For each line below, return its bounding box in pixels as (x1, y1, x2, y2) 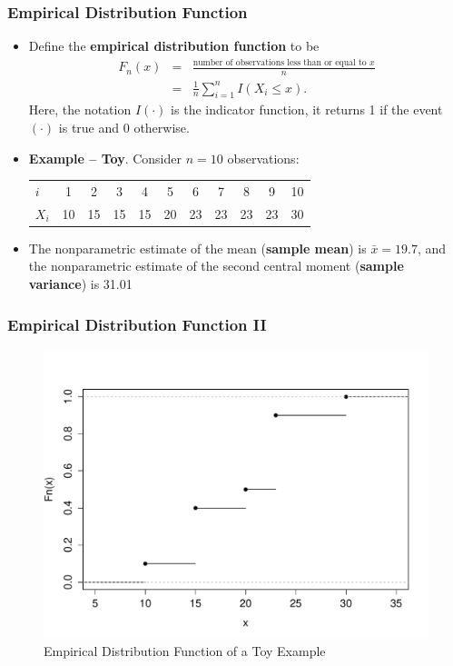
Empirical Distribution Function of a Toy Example (44, 641, 326, 661)
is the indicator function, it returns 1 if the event (171, 100, 443, 119)
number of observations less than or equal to (192, 57, 367, 67)
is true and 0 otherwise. (58, 117, 190, 136)
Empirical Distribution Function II (7, 313, 267, 335)
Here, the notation (28, 100, 132, 119)
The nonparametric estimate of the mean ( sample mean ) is (28, 238, 367, 257)
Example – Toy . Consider (28, 148, 182, 167)
